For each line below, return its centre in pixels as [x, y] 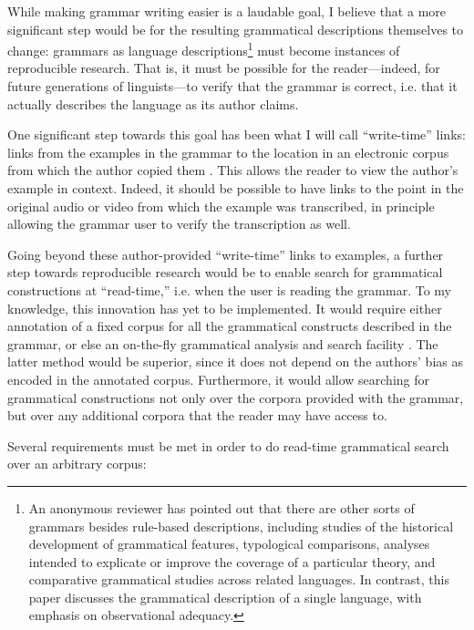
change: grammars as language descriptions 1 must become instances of [204, 49]
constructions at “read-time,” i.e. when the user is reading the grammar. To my [230, 289]
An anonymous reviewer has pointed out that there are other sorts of [222, 507]
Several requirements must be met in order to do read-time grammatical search [228, 445]
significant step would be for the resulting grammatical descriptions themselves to [236, 29]
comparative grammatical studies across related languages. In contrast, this [239, 579]
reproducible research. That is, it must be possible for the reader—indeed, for [224, 68]
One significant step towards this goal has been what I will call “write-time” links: [237, 134]
